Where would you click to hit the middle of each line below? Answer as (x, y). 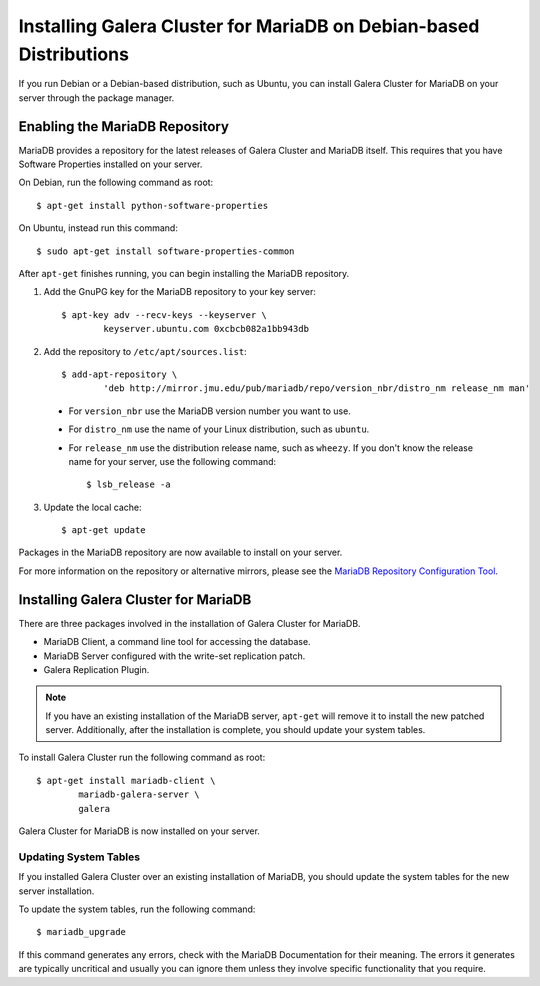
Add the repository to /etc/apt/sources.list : (145, 351)
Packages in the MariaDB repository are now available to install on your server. (180, 552)
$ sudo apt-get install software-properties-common (165, 251)
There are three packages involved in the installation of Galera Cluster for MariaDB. (189, 623)
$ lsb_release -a (128, 484)
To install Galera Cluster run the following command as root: (142, 757)
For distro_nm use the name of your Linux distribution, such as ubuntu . (219, 429)
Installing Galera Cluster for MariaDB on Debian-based (249, 26)
